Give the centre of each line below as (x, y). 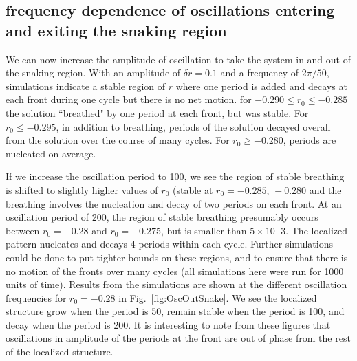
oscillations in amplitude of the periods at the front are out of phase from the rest (178, 338)
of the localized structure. (60, 352)
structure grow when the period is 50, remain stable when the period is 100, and (175, 311)
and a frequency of (260, 73)
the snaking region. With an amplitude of (93, 73)
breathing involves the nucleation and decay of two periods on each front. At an (174, 203)
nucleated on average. (51, 153)
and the (325, 189)
